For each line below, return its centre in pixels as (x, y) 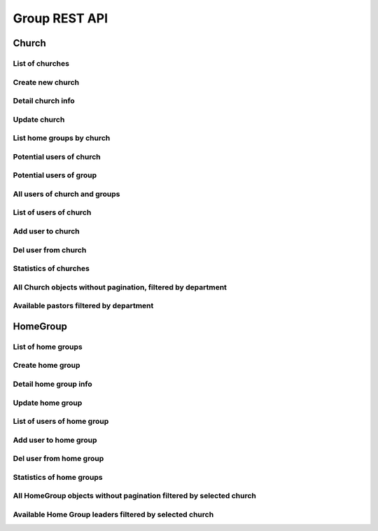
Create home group (47, 366)
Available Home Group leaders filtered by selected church (113, 514)
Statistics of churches (51, 268)
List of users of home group (61, 422)
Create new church (46, 82)
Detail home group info (52, 384)
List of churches (41, 63)
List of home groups (48, 347)
